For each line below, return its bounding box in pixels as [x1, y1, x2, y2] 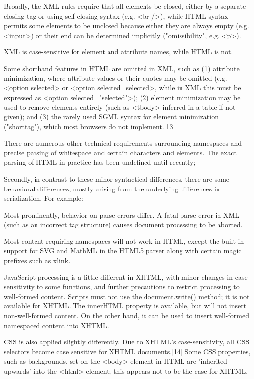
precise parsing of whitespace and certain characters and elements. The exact [4, 147, 237, 157]
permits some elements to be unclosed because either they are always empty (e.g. [4, 20, 249, 31]
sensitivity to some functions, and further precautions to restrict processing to [4, 281, 240, 292]
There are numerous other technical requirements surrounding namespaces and [4, 138, 242, 148]
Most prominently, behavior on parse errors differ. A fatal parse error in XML [4, 209, 239, 220]
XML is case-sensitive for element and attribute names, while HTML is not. [4, 46, 233, 57]
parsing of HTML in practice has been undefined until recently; [4, 157, 196, 167]
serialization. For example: [4, 193, 83, 203]
